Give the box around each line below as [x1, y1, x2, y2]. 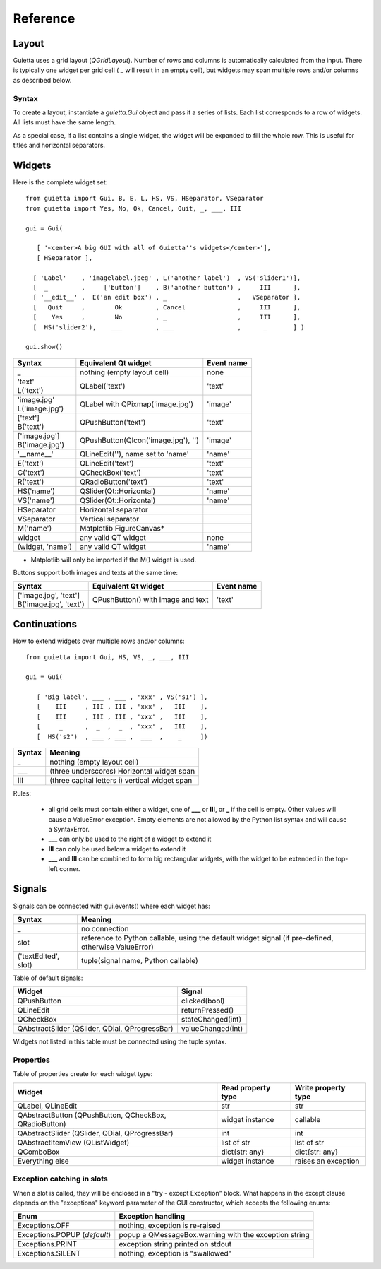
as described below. [13, 76, 72, 84]
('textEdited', [17, 951, 60, 961]
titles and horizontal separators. [13, 141, 106, 150]
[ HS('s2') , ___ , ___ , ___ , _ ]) [36, 732, 208, 740]
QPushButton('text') [80, 417, 146, 427]
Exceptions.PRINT [17, 1239, 78, 1249]
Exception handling [119, 1212, 186, 1222]
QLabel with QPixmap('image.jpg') [80, 399, 194, 409]
